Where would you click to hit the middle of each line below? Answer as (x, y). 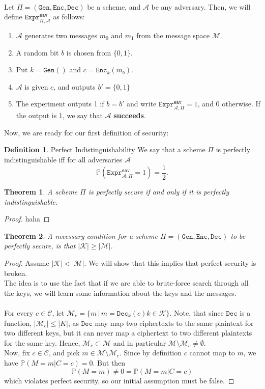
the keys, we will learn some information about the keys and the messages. (120, 293)
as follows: (69, 17)
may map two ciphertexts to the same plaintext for (174, 323)
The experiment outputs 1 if (60, 104)
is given (36, 86)
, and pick (64, 353)
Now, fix (17, 353)
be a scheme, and (114, 6)
